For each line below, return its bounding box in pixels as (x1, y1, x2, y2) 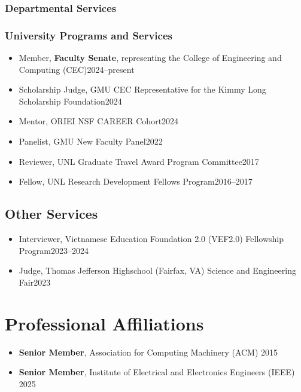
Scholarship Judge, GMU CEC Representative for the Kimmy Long (19, 83, 266, 96)
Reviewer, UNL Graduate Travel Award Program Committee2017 (19, 155, 259, 167)
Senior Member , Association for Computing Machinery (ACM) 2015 (19, 345, 278, 358)
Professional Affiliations (5, 311, 204, 335)
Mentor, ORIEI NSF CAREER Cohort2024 (19, 115, 179, 127)
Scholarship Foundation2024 (19, 94, 122, 107)
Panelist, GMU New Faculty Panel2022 (19, 135, 163, 148)
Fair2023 (19, 275, 51, 288)
